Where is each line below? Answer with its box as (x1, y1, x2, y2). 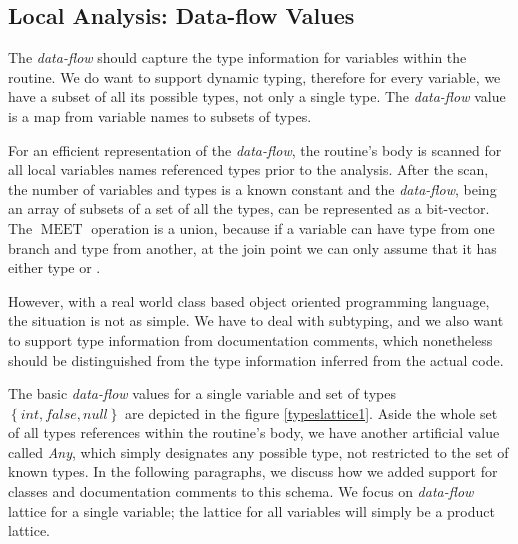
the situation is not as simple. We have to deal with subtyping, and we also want (8, 310, 504, 331)
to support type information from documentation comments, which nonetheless (8, 329, 493, 350)
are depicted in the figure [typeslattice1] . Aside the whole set (125, 402, 498, 423)
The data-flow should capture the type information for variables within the (8, 47, 467, 68)
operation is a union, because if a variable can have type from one (91, 217, 495, 238)
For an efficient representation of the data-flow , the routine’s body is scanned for (8, 139, 502, 160)
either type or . (8, 257, 101, 278)
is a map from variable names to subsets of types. (8, 105, 312, 126)
